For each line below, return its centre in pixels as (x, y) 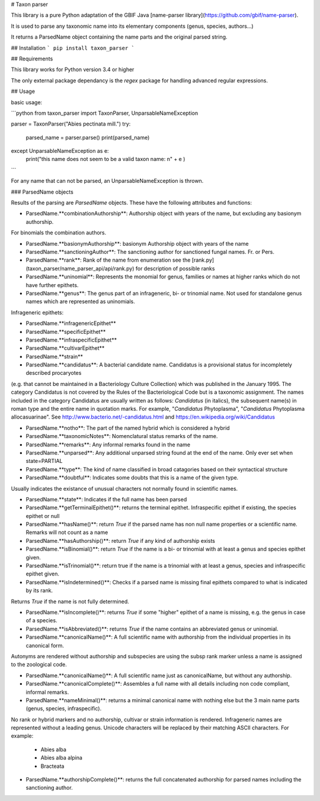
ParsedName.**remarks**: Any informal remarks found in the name (108, 445)
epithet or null (43, 516)
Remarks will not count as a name (67, 532)
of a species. (41, 620)
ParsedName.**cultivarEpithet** (65, 348)
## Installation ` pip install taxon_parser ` (73, 48)
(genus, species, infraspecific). (64, 709)
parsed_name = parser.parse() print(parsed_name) (88, 137)
